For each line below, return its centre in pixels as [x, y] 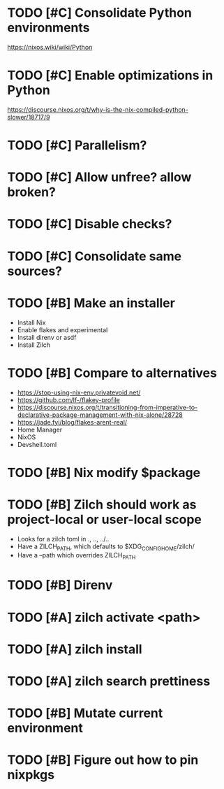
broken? [31, 192]
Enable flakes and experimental [62, 329]
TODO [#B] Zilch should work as [102, 504]
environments [48, 28]
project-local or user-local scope [105, 519]
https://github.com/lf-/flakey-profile [68, 399]
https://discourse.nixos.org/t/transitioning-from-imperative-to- [107, 407]
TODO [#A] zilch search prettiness [109, 681]
